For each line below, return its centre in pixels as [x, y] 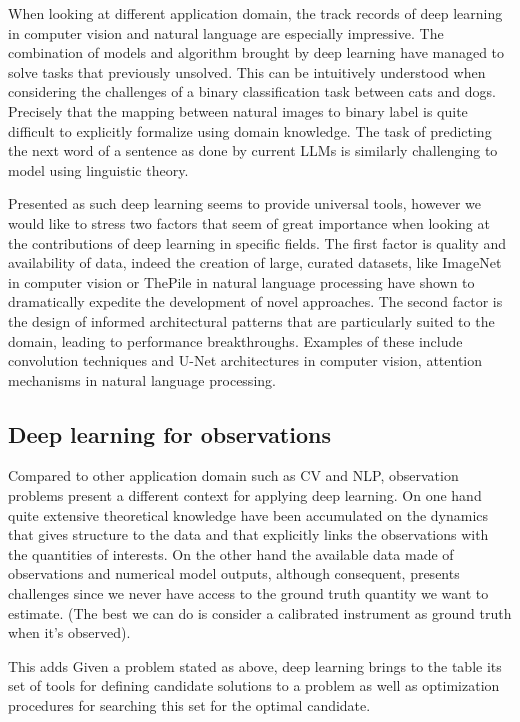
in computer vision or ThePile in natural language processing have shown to [241, 281]
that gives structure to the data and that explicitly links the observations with [248, 534]
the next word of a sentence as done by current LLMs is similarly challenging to [253, 150]
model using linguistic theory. [98, 169]
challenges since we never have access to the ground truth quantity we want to [248, 593]
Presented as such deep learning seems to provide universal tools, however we [244, 203]
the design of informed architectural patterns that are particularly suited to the [251, 320]
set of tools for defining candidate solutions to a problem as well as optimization [254, 685]
